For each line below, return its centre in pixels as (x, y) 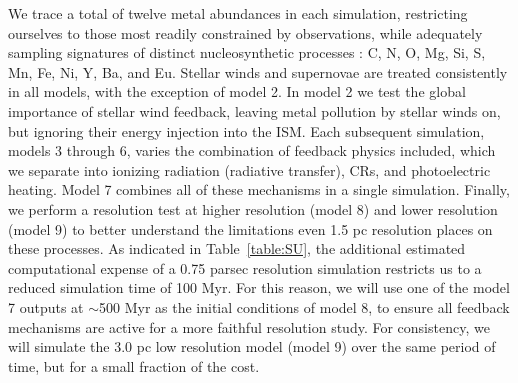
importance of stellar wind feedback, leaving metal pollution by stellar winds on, (254, 110)
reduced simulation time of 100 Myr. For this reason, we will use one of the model (259, 287)
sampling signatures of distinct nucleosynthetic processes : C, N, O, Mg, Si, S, (247, 52)
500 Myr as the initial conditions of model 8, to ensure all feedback (304, 306)
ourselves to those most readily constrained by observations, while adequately (245, 32)
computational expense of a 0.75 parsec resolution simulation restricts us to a (245, 267)
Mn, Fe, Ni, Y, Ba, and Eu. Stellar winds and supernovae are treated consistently (258, 71)
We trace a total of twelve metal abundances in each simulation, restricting (238, 13)
